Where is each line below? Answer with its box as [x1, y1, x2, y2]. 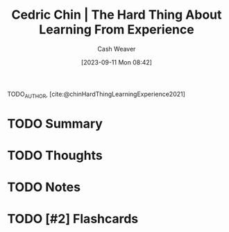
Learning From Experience [39, 22, 194, 38]
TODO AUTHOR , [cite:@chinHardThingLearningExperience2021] [7, 90, 186, 100]
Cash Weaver [97, 44, 136, 53]
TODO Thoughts [7, 148, 103, 163]
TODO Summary [7, 115, 103, 131]
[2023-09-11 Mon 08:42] [80, 58, 153, 66]
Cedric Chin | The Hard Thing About [11, 7, 222, 23]
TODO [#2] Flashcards [7, 211, 139, 227]
